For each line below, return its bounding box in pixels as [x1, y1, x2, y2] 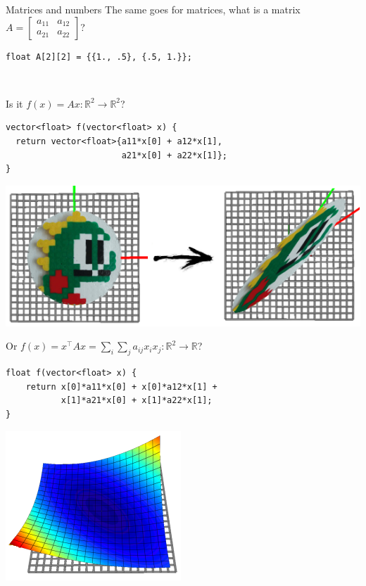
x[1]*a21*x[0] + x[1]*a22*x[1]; [61, 395, 213, 406]
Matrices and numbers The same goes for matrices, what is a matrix [6, 2, 301, 16]
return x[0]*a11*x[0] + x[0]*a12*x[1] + [25, 381, 217, 392]
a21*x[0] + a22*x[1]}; [121, 150, 227, 160]
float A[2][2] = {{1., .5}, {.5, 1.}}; [6, 51, 192, 62]
